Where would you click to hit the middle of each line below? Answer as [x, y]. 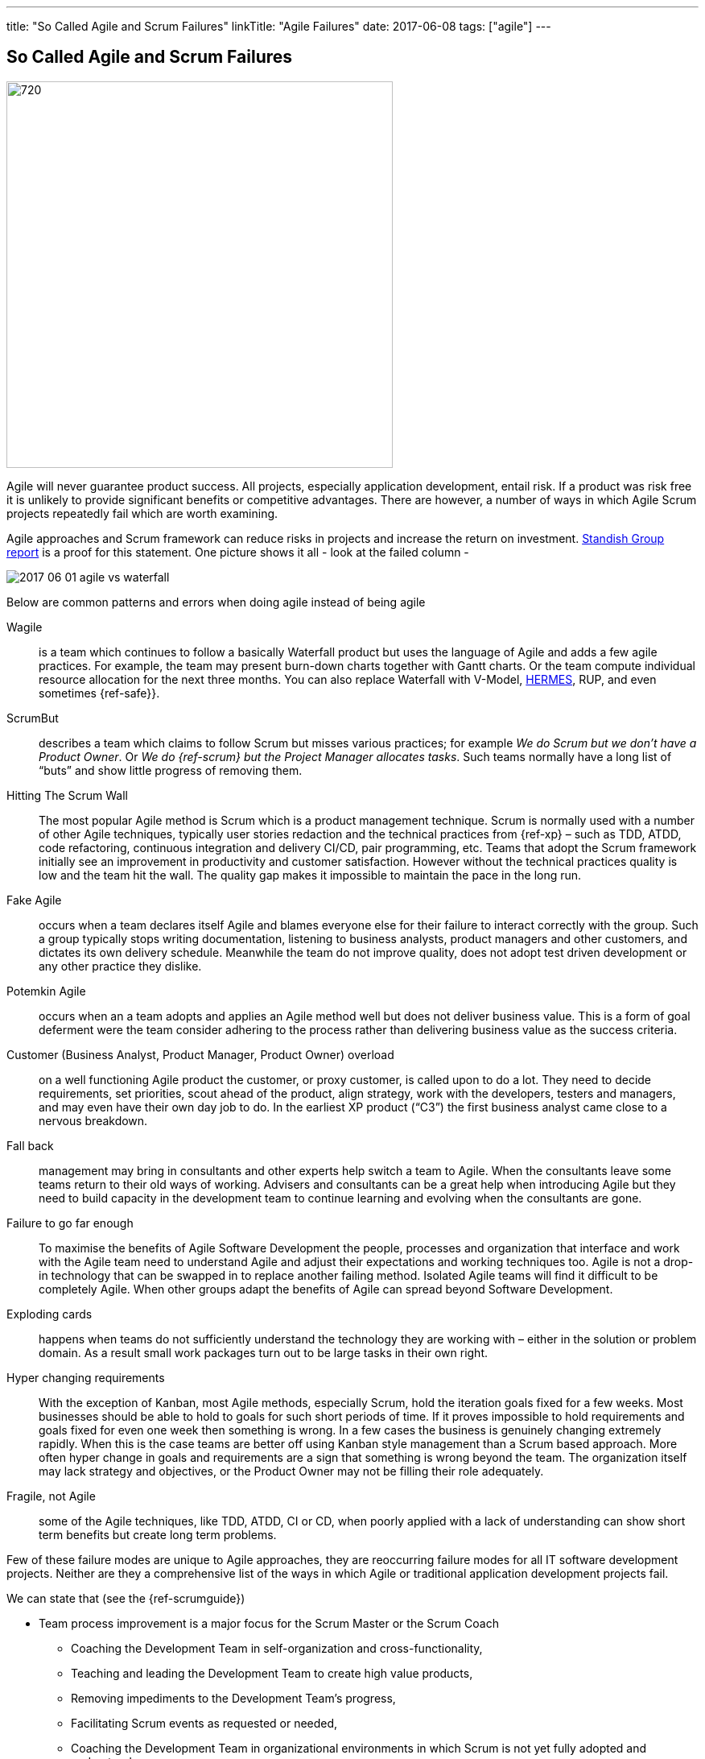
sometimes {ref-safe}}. [99, 693]
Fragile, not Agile [51, 1496]
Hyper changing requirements [86, 1377]
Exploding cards [49, 1314]
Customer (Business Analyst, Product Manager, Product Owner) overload [200, 1054]
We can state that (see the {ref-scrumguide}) [126, 1598]
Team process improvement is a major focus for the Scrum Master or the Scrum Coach [269, 1623]
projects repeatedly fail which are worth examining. [142, 513]
